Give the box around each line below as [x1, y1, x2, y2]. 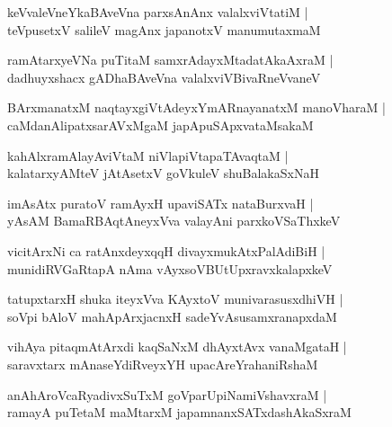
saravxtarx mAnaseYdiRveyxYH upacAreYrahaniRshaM [7, 354, 318, 373]
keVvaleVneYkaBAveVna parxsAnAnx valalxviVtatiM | [7, 3, 308, 21]
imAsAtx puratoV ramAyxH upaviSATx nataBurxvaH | [7, 193, 314, 212]
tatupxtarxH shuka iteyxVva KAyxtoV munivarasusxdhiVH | [7, 289, 343, 308]
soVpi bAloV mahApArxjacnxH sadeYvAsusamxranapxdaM [7, 307, 337, 325]
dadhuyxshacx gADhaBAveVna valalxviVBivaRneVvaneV [7, 67, 321, 86]
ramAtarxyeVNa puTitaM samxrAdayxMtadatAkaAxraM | [7, 50, 334, 69]
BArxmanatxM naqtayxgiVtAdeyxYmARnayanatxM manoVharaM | [7, 98, 386, 117]
